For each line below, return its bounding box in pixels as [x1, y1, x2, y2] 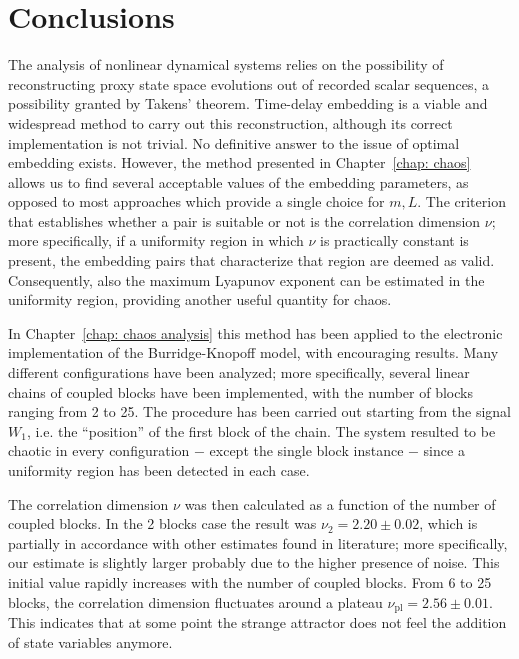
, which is [419, 513, 478, 534]
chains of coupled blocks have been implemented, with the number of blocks [8, 381, 473, 402]
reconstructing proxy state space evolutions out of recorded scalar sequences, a [8, 73, 490, 94]
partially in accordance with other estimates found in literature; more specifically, [8, 532, 508, 553]
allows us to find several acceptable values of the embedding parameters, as [8, 171, 469, 192]
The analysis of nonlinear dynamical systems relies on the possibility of [8, 54, 444, 75]
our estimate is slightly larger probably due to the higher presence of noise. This [8, 552, 500, 573]
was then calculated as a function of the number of [184, 493, 496, 514]
